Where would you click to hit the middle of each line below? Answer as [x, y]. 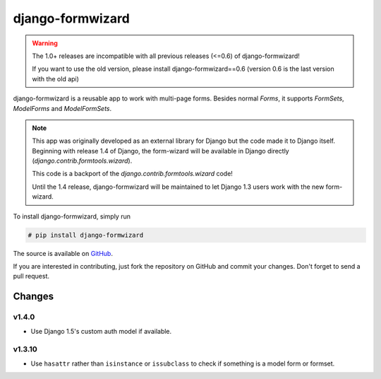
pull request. [31, 276]
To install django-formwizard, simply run [72, 216]
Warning [45, 43]
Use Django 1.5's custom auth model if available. [101, 331]
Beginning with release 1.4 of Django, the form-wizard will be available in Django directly [161, 151]
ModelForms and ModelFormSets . [62, 108]
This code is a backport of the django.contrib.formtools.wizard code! [132, 174]
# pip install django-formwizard [86, 235]
